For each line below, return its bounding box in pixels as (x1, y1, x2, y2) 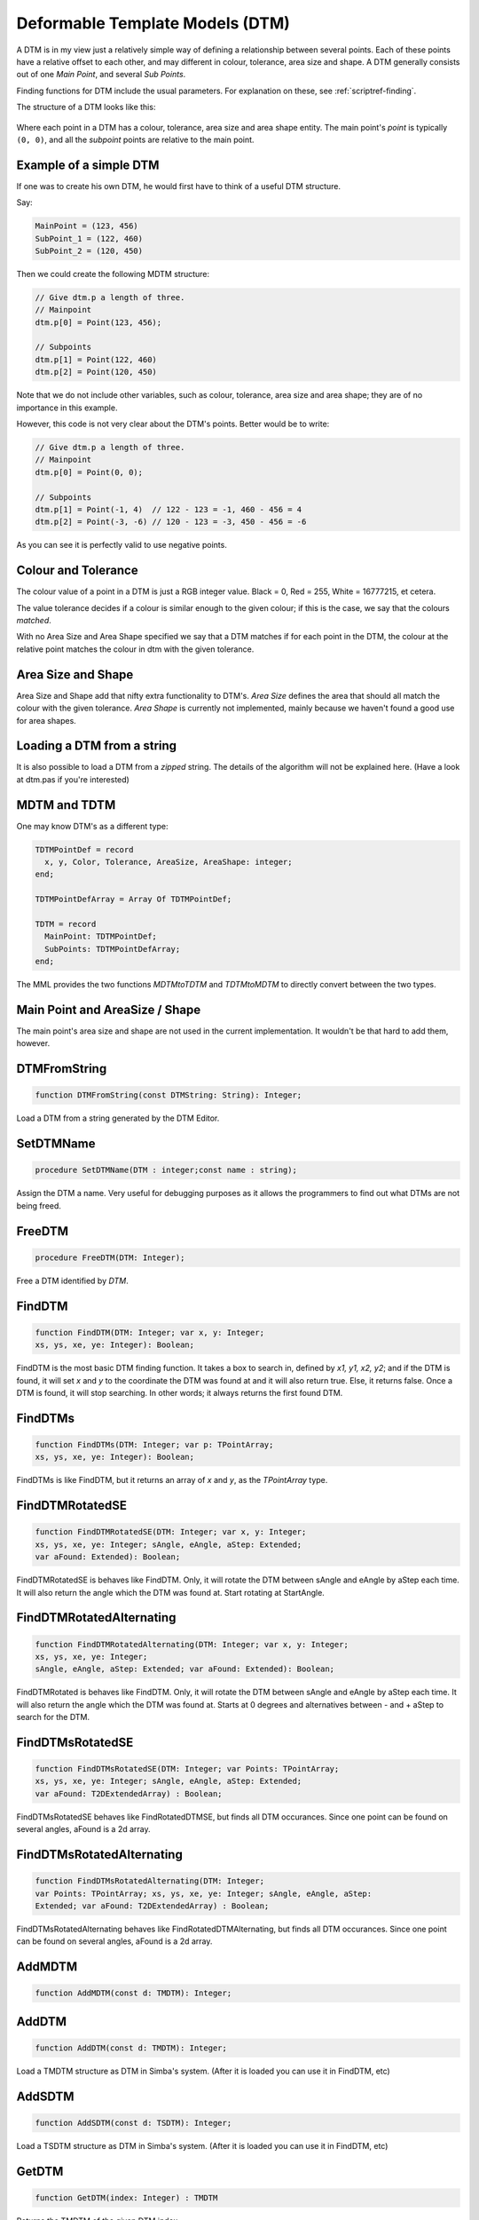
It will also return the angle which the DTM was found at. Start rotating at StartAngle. (16, 1587, 326, 1598)
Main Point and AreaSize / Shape (16, 1003, 201, 1017)
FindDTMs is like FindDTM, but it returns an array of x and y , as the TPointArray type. (16, 1475, 328, 1486)
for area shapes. (16, 715, 77, 725)
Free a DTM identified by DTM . (16, 1275, 129, 1286)
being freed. (16, 1200, 62, 1211)
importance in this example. (16, 402, 118, 413)
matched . (16, 615, 52, 626)
